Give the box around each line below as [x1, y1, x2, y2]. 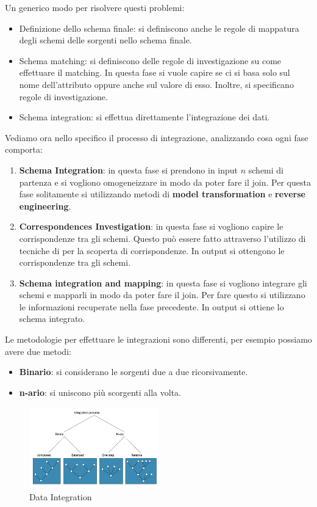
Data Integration [29, 490, 92, 503]
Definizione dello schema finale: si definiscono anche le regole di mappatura [19, 21, 299, 34]
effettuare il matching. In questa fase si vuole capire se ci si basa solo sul [19, 66, 290, 79]
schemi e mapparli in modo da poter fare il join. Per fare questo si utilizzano [19, 288, 305, 301]
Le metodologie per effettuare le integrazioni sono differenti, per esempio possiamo [5, 333, 312, 346]
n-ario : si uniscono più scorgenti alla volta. [19, 385, 181, 398]
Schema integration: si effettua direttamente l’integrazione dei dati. [19, 111, 270, 123]
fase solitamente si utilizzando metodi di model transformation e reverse [19, 188, 305, 200]
